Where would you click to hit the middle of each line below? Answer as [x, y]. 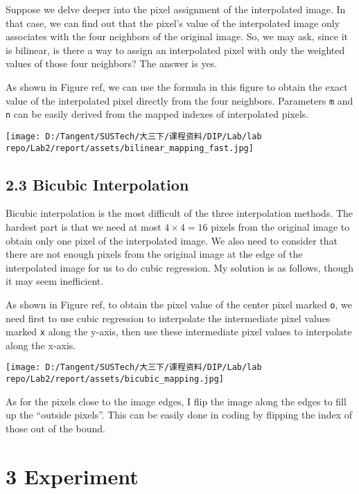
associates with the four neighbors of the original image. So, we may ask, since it [177, 36]
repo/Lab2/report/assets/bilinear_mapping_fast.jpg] [130, 148]
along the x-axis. [41, 345]
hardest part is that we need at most [84, 226]
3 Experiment [72, 476]
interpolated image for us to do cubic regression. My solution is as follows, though [179, 267]
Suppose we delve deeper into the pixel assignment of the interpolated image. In [176, 9]
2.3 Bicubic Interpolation [97, 184]
